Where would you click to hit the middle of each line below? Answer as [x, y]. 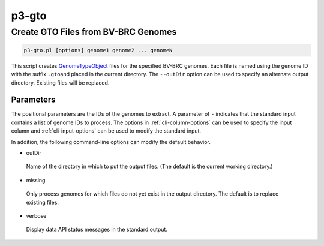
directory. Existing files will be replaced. [60, 82]
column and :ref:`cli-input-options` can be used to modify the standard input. [106, 131]
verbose [36, 215]
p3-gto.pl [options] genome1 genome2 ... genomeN [98, 50]
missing [36, 180]
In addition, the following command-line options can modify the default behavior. [111, 142]
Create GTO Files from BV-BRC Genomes [94, 32]
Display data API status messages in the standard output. [97, 229]
